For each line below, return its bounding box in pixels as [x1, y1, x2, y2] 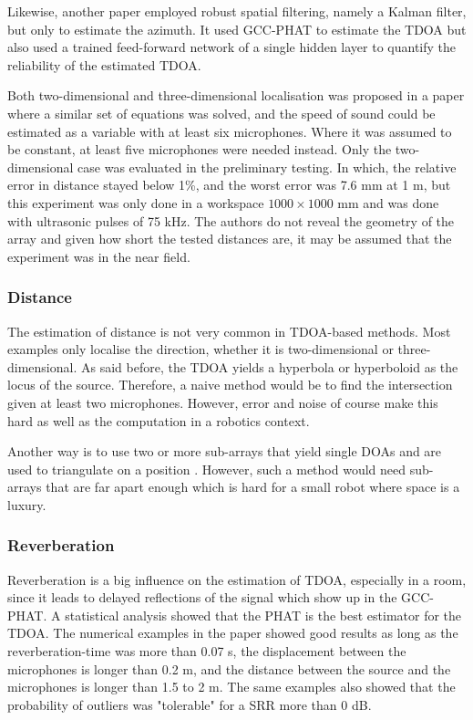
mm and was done [337, 193, 439, 212]
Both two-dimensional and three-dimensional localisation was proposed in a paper [7, 86, 465, 105]
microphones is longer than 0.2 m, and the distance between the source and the [7, 659, 451, 678]
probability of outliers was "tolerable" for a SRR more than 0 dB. [7, 694, 372, 714]
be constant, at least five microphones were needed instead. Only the [7, 140, 392, 159]
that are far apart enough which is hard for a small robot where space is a [46, 477, 460, 496]
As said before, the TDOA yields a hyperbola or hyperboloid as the [80, 357, 458, 376]
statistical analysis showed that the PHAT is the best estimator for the [65, 605, 462, 624]
